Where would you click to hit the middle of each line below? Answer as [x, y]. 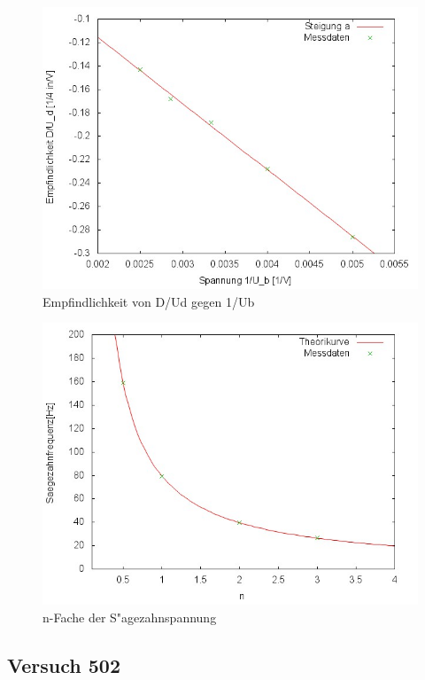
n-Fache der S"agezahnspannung [130, 617]
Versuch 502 [64, 664]
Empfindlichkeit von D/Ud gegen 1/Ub [149, 301]
